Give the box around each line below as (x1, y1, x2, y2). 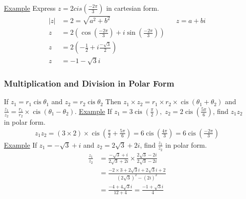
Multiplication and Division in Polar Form (4, 77, 175, 89)
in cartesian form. (106, 3, 159, 13)
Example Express (4, 3, 56, 13)
